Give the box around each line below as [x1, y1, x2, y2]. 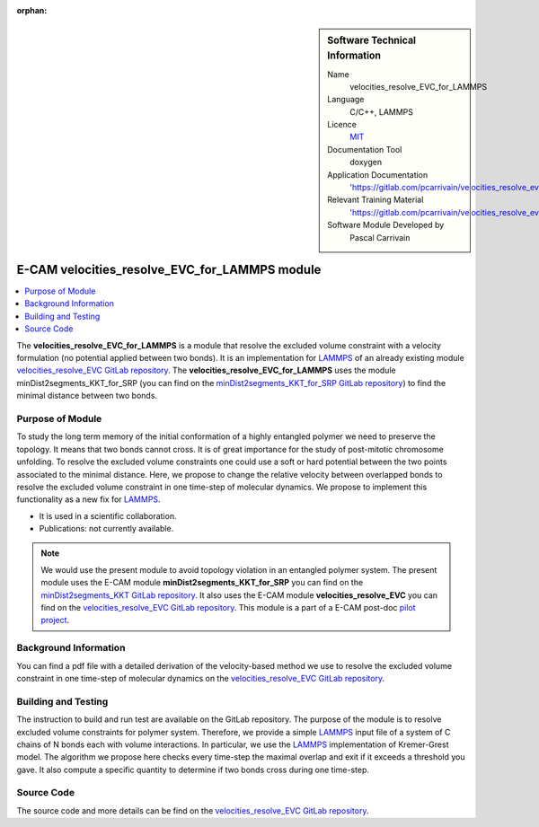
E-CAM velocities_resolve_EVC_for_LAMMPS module [16, 262, 322, 277]
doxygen [349, 157, 382, 168]
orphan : [16, 5, 48, 15]
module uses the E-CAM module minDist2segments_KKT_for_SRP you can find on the [40, 577, 364, 588]
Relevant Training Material [327, 194, 424, 206]
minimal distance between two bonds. [16, 391, 157, 401]
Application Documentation [327, 169, 429, 180]
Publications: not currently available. [39, 523, 174, 534]
